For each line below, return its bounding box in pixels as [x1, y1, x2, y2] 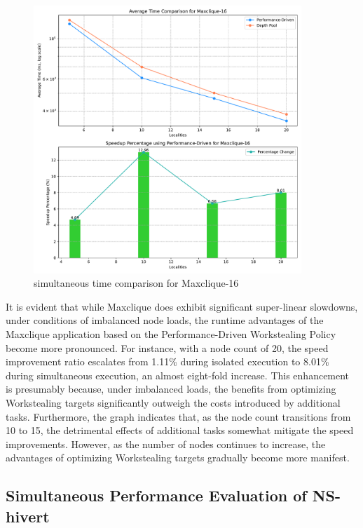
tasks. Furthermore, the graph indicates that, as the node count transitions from [6, 409, 351, 424]
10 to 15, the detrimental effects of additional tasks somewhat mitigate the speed [6, 423, 354, 438]
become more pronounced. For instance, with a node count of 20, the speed [6, 340, 329, 355]
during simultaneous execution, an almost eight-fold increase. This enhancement [6, 367, 350, 382]
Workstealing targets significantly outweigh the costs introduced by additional [6, 395, 341, 409]
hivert [6, 505, 50, 527]
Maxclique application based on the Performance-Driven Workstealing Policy [6, 326, 336, 341]
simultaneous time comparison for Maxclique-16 [34, 276, 239, 290]
